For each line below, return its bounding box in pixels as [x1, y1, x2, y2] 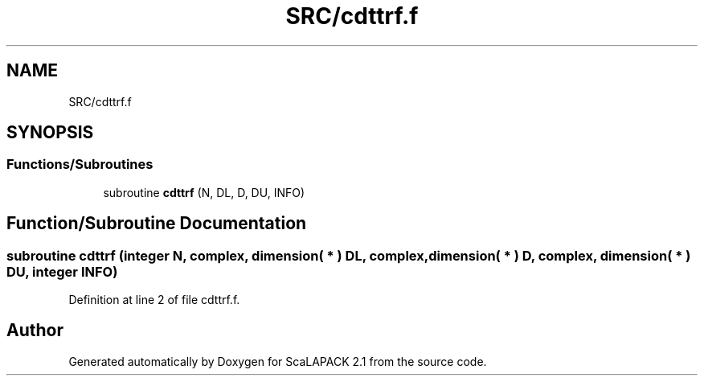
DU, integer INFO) [6, 263, 118, 280]
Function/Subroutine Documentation [6, 213, 307, 234]
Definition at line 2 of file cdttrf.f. [68, 293, 240, 307]
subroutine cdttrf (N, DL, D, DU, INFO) [103, 185, 305, 199]
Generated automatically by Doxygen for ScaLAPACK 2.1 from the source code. [68, 354, 487, 368]
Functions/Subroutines [6, 156, 153, 173]
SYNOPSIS [6, 122, 94, 143]
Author [6, 320, 63, 341]
